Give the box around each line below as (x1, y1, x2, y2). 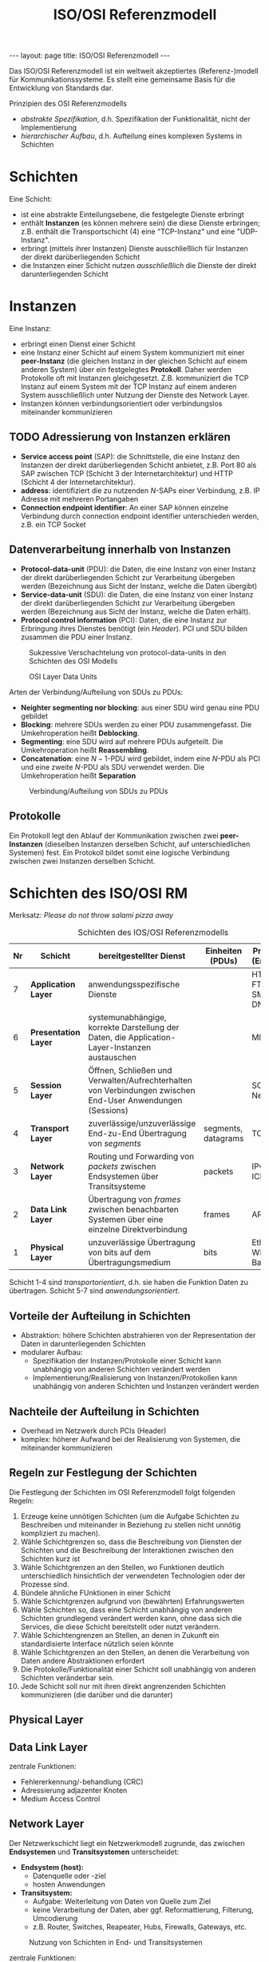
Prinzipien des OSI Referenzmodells (9, 98, 127, 109)
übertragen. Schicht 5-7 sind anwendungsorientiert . (9, 1286, 180, 1295)
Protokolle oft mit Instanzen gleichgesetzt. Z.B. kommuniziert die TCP (20, 374, 249, 383)
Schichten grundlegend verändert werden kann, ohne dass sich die (20, 1613, 243, 1623)
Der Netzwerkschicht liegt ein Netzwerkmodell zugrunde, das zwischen (9, 1838, 245, 1848)
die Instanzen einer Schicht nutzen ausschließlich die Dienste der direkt (20, 261, 257, 270)
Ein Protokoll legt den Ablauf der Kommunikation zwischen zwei (9, 831, 219, 840)
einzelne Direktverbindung (88, 1224, 188, 1235)
